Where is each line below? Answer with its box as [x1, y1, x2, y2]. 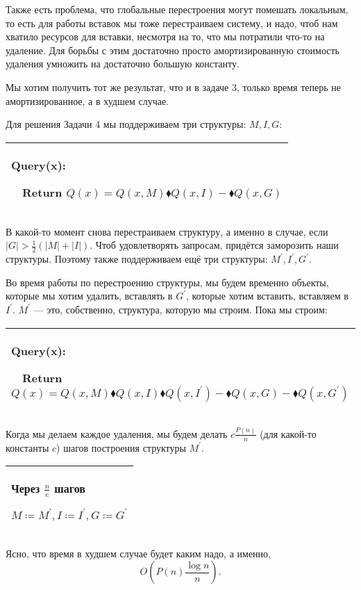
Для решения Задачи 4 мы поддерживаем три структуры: [6, 117, 246, 131]
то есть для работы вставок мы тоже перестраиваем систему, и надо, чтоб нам [6, 15, 338, 30]
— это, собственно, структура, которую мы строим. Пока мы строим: [33, 302, 328, 316]
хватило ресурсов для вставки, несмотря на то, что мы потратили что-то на [6, 29, 325, 44]
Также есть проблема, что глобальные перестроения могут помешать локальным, [6, 2, 349, 16]
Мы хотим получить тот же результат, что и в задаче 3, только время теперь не [6, 79, 341, 94]
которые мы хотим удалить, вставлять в [6, 288, 173, 303]
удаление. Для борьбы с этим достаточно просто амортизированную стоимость [6, 42, 339, 57]
